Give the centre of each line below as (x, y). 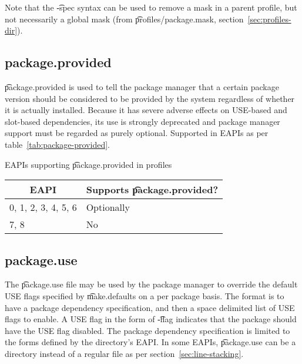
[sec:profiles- (269, 19)
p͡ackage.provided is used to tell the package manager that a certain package (142, 86)
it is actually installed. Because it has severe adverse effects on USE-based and (146, 110)
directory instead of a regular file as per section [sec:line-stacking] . (124, 353)
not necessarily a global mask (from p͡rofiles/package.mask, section (124, 19)
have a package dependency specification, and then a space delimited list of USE (150, 307)
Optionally (108, 207)
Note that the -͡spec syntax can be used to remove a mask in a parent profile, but (151, 7)
